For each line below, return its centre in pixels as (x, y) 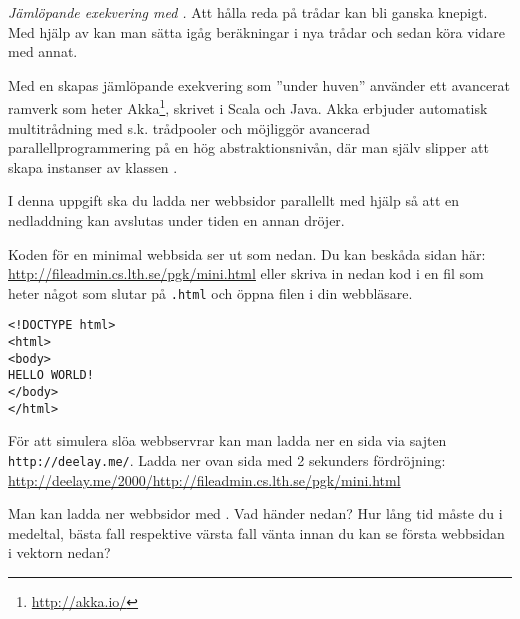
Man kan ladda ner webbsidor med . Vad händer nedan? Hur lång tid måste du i (255, 513)
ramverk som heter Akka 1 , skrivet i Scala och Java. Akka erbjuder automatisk (248, 107)
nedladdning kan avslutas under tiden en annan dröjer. (176, 220)
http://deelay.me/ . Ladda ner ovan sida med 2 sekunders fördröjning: (227, 459)
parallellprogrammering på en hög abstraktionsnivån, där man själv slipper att (248, 147)
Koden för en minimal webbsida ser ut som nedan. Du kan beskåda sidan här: (247, 253)
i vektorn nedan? (59, 552)
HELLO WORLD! (51, 375)
